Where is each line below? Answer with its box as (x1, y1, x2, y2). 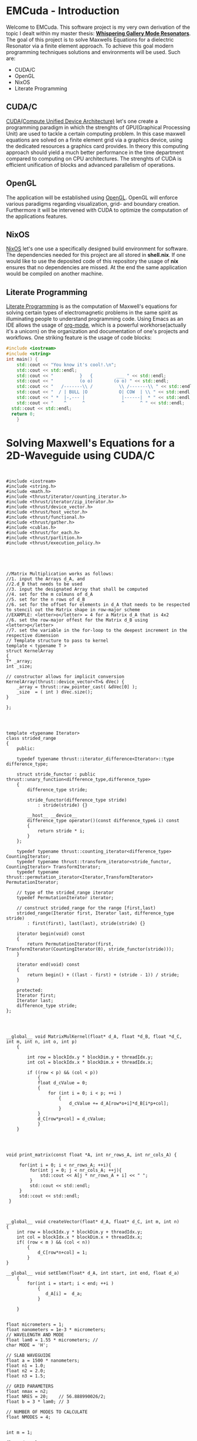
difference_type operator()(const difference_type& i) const (27, 818, 180, 824)
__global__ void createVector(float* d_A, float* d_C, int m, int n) (6, 1219, 180, 1225)
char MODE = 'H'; (6, 1342, 49, 1348)
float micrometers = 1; (6, 1322, 64, 1328)
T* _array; (6, 658, 33, 665)
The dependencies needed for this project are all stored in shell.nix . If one (6, 252, 186, 259)
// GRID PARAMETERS (6, 1383, 54, 1389)
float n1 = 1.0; (6, 1363, 46, 1369)
